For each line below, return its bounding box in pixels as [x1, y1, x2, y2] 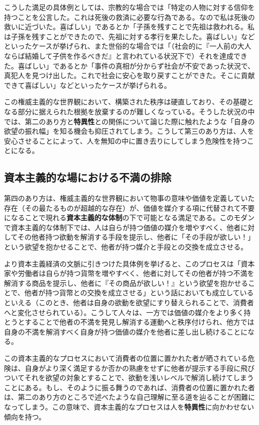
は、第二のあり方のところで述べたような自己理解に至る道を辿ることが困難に [4, 392, 255, 402]
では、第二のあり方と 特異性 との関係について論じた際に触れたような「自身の [4, 116, 255, 126]
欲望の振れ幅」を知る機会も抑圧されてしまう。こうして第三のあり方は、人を [4, 126, 255, 136]
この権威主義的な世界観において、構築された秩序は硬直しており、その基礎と [4, 96, 254, 107]
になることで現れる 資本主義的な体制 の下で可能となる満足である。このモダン [4, 212, 255, 223]
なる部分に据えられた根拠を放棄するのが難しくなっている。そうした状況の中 [4, 106, 255, 116]
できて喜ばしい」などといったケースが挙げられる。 [4, 80, 171, 90]
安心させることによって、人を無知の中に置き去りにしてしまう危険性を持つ [4, 135, 247, 146]
